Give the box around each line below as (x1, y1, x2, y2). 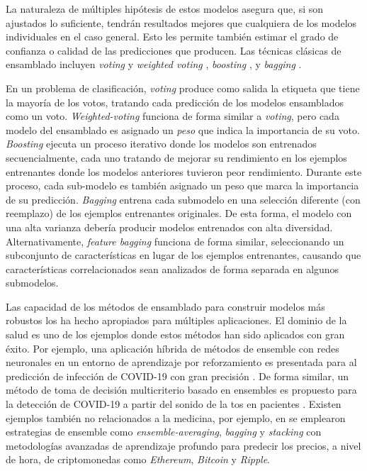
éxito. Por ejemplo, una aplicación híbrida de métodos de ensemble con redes (6, 340, 339, 355)
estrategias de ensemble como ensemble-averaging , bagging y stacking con (6, 424, 322, 439)
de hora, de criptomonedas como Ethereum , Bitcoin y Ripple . (6, 452, 271, 467)
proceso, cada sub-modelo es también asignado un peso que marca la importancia (6, 178, 359, 193)
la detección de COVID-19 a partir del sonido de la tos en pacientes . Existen (6, 397, 341, 411)
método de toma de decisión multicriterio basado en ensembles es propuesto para (6, 382, 357, 397)
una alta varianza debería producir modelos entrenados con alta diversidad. (6, 219, 333, 234)
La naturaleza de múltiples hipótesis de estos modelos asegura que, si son (6, 1, 324, 16)
